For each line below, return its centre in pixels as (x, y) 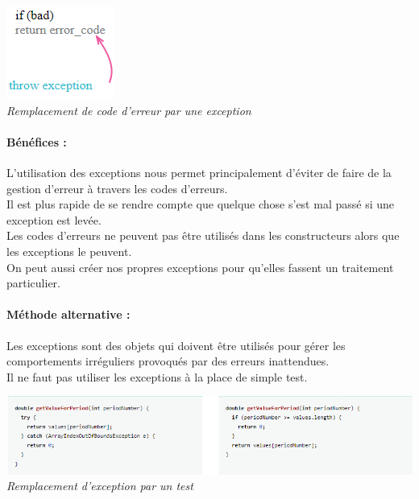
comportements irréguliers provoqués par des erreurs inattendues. (168, 361)
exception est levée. (54, 219)
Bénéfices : (37, 141)
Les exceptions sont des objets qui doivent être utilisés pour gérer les (176, 345)
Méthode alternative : (68, 314)
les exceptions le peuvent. (69, 251)
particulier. (33, 283)
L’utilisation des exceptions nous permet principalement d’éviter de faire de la (199, 172)
